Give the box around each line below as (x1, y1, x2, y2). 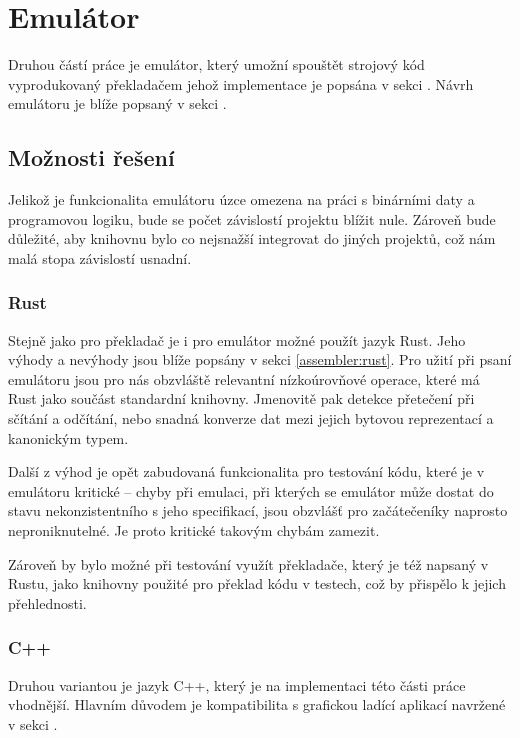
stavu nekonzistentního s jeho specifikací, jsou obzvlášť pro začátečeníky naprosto (8, 500, 508, 521)
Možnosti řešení (8, 142, 175, 173)
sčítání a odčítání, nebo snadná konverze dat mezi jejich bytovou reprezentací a (8, 408, 494, 429)
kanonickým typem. (8, 427, 129, 448)
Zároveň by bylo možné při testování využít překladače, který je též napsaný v (8, 553, 489, 574)
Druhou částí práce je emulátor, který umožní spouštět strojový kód (8, 54, 425, 75)
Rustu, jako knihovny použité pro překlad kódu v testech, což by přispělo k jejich (8, 573, 506, 594)
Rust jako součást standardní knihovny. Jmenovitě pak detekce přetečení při (8, 388, 475, 409)
